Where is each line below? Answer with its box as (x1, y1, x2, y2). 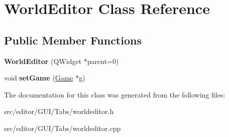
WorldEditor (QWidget (4, 55, 82, 66)
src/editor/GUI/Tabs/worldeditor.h (4, 106, 114, 116)
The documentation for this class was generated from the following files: (4, 89, 225, 99)
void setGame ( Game (4, 72, 73, 83)
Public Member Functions (4, 32, 142, 47)
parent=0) (87, 55, 119, 66)
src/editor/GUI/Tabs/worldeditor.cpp (4, 122, 121, 133)
